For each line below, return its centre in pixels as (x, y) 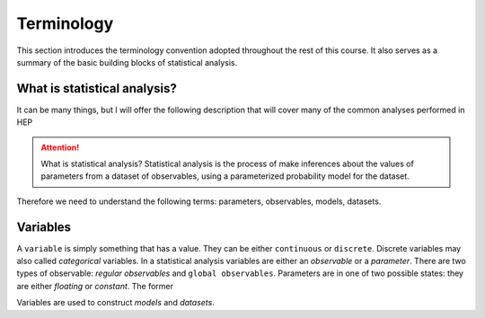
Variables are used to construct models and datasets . (115, 303)
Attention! (60, 147)
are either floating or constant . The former (95, 286)
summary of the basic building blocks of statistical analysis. (127, 62)
